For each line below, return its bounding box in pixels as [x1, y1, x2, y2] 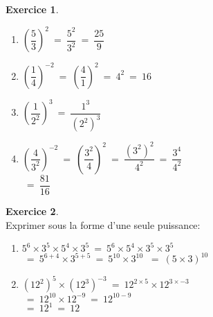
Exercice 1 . [6, 2, 59, 16]
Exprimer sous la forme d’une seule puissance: [6, 217, 201, 232]
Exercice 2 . [6, 204, 59, 219]
